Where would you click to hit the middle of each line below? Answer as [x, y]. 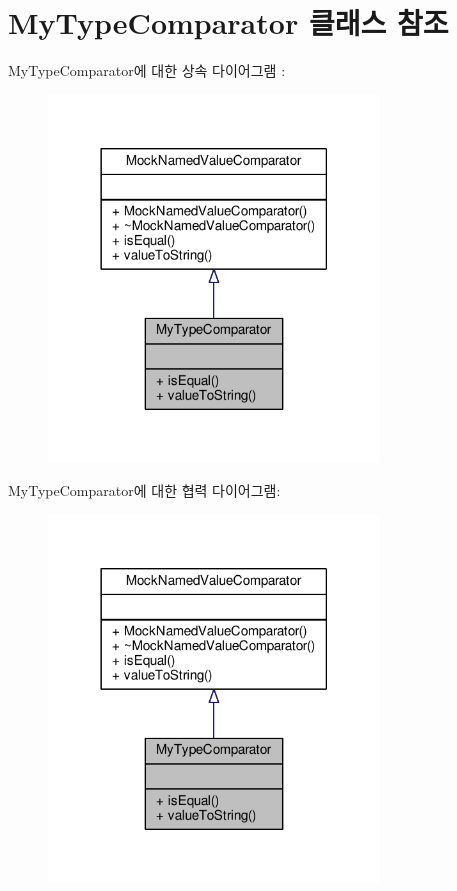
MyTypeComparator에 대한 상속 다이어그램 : [147, 70]
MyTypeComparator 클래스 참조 [228, 22]
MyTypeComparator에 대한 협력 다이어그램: [144, 490]
